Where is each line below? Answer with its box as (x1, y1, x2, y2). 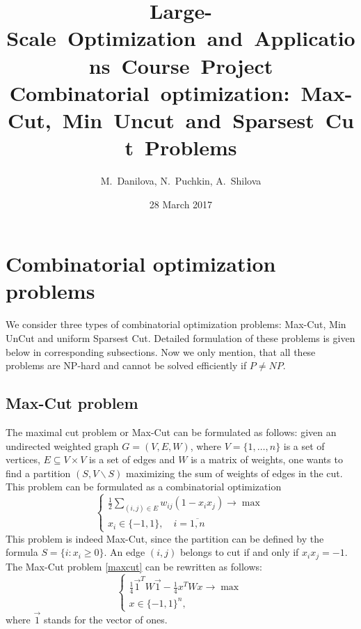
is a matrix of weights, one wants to (191, 452, 343, 467)
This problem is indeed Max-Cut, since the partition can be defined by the (6, 531, 324, 545)
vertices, (6, 452, 40, 467)
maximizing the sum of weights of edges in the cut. (125, 465, 343, 480)
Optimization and (67, 24, 243, 52)
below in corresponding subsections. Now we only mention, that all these (6, 344, 316, 359)
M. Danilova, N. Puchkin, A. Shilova (100, 173, 262, 188)
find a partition (6, 465, 71, 480)
